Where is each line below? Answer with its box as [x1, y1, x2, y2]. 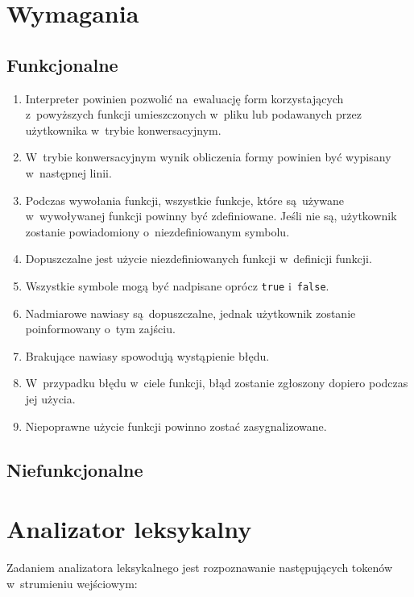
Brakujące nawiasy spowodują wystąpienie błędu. [25, 347, 270, 364]
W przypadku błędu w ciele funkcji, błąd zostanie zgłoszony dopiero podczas [25, 374, 408, 391]
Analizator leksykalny [6, 512, 252, 545]
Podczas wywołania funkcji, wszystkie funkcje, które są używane [25, 191, 345, 208]
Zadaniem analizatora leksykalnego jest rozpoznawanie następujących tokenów [6, 559, 393, 576]
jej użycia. [25, 390, 76, 407]
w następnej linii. [25, 164, 112, 181]
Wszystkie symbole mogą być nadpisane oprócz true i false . [25, 277, 329, 294]
